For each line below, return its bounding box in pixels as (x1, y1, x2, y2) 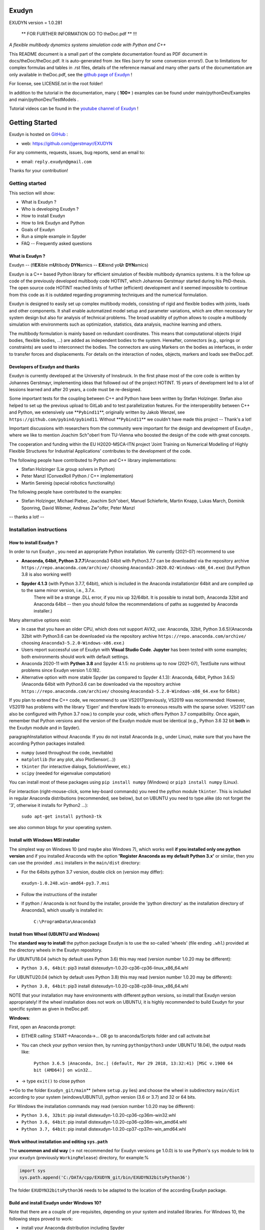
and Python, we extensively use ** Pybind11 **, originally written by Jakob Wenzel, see (9, 409, 185, 415)
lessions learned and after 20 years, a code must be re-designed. (9, 387, 142, 393)
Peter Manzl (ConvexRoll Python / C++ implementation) (21, 473, 133, 479)
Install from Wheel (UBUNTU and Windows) (9, 931, 100, 937)
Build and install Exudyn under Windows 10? (9, 1199, 102, 1205)
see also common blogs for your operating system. (9, 825, 112, 830)
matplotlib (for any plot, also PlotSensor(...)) (21, 757, 116, 763)
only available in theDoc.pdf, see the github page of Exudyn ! (9, 71, 132, 77)
